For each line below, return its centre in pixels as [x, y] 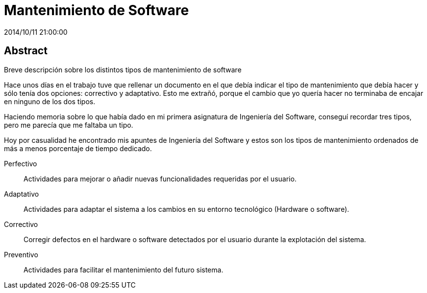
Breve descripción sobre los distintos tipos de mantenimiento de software [123, 69]
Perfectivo [21, 163]
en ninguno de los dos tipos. [50, 101]
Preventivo [21, 254]
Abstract [26, 51]
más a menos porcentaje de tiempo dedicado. [78, 148]
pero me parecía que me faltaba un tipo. [69, 125]
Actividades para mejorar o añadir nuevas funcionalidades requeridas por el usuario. [160, 179]
